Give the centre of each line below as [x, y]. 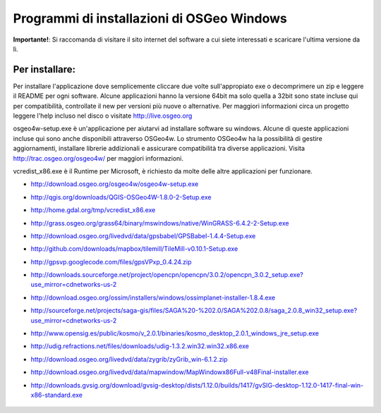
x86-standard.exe [57, 395]
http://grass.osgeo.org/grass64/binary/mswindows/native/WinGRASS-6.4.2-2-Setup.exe [160, 223]
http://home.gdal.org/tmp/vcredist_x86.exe [93, 210]
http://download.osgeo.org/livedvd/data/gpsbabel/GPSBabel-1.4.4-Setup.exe [143, 235]
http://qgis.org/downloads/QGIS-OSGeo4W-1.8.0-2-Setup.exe [121, 197]
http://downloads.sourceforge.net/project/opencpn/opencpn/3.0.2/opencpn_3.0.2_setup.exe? [167, 275]
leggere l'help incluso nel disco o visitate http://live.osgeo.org [103, 116]
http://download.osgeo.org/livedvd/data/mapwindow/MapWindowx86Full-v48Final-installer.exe [170, 372]
